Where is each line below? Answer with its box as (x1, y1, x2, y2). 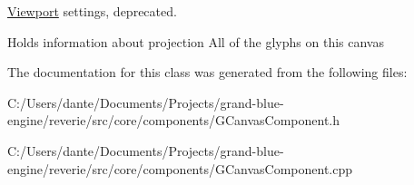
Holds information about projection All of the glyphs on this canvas (7, 32, 384, 51)
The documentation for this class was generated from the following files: (7, 63, 408, 82)
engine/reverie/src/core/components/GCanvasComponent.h (7, 111, 340, 130)
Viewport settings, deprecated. (7, 2, 177, 20)
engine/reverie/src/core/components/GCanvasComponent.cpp (7, 159, 353, 178)
